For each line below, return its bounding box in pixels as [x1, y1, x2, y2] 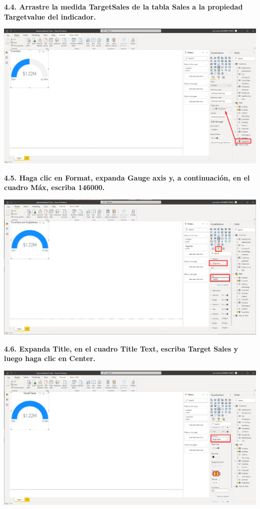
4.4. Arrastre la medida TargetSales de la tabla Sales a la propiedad [4, 2, 243, 12]
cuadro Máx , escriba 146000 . [4, 182, 105, 193]
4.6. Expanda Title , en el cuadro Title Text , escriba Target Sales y [4, 343, 238, 354]
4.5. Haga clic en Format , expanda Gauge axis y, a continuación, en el [4, 172, 250, 183]
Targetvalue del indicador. [4, 11, 96, 22]
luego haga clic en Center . [4, 353, 95, 364]
